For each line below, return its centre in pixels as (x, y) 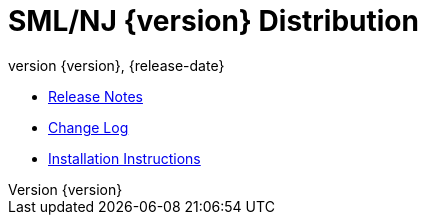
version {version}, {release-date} (116, 65)
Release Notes (95, 96)
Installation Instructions (124, 158)
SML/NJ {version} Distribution (213, 21)
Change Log (88, 127)
